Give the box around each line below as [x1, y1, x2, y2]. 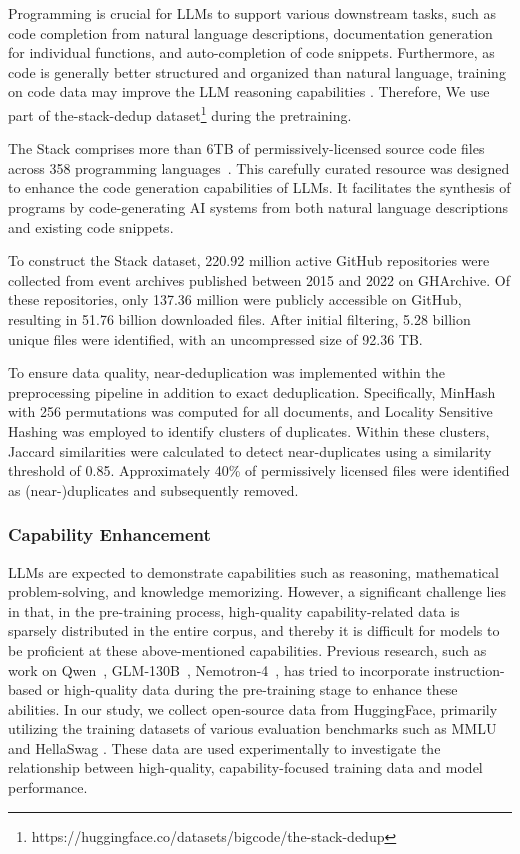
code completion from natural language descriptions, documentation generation [8, 22, 493, 43]
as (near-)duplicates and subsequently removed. [8, 479, 299, 500]
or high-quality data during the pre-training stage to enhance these [46, 679, 458, 700]
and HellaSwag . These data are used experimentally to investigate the [8, 737, 441, 758]
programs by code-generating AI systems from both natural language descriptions [8, 197, 509, 217]
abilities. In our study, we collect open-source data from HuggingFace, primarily [8, 698, 498, 719]
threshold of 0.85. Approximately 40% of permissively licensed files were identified [8, 460, 510, 481]
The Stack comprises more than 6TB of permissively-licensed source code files [8, 138, 485, 159]
